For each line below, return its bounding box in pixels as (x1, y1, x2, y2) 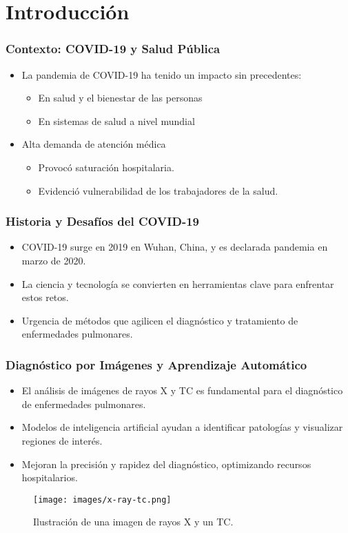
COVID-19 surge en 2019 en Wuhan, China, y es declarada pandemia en (21, 240, 328, 254)
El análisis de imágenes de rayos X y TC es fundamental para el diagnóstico (21, 383, 343, 398)
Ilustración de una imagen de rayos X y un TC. (33, 514, 234, 529)
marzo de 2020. (21, 253, 86, 267)
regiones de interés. (21, 433, 103, 447)
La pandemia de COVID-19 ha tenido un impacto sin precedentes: (21, 67, 302, 81)
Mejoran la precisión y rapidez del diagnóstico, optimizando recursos (21, 456, 311, 471)
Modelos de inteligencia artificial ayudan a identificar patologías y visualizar (21, 420, 343, 434)
